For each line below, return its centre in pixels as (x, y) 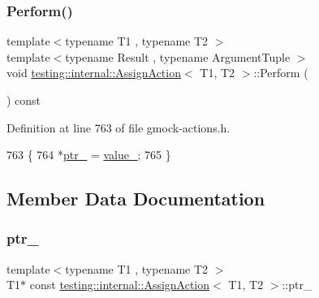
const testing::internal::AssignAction (120, 285)
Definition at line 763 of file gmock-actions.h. (119, 127)
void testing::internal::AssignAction (94, 73)
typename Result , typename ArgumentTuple (178, 56)
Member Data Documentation (136, 199)
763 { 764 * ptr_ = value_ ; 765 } (89, 155)
